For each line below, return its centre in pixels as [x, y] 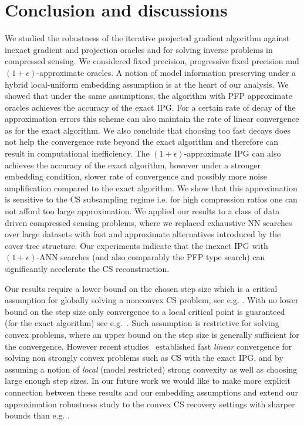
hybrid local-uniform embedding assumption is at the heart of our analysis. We [147, 84]
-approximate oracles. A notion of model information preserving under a [166, 72]
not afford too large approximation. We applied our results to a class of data [142, 211]
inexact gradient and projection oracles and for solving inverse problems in [139, 49]
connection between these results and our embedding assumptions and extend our [151, 392]
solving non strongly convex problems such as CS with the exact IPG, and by [144, 358]
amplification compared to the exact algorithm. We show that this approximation [151, 187]
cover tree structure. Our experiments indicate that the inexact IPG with [136, 245]
